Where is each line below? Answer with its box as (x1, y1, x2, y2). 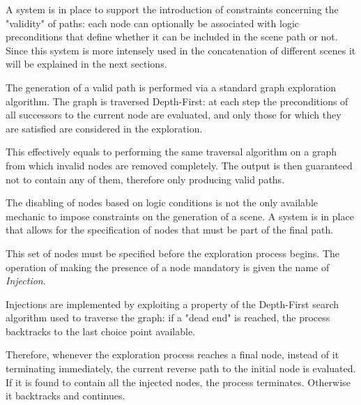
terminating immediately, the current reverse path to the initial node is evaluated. (6, 361, 356, 376)
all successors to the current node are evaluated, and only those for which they (6, 107, 341, 122)
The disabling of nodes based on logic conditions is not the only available (6, 195, 318, 210)
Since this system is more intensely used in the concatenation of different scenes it (6, 43, 356, 57)
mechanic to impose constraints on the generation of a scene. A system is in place (6, 208, 354, 223)
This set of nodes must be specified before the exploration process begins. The (6, 245, 340, 260)
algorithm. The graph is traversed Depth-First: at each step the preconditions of (6, 93, 348, 108)
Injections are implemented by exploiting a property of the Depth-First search (6, 296, 339, 311)
